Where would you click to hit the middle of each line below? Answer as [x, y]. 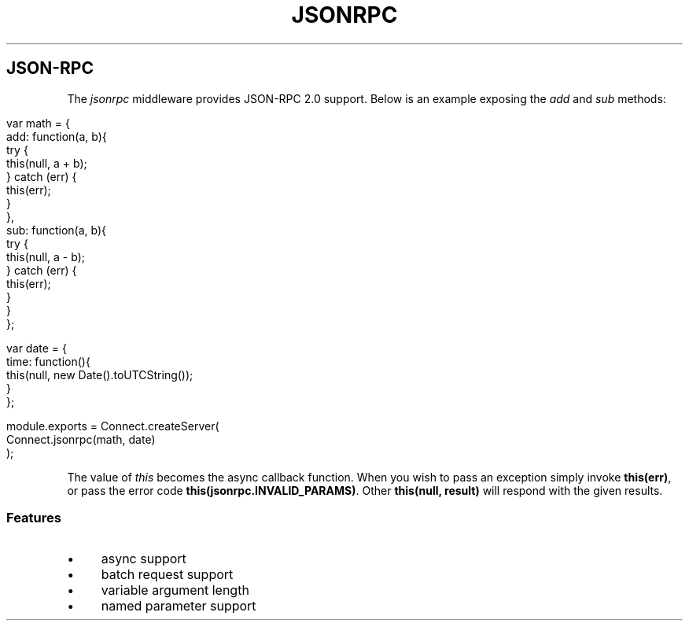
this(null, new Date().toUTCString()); [100, 374]
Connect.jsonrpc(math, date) [81, 439]
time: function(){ [48, 361]
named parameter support [179, 606]
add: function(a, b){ [57, 136]
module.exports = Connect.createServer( [113, 426]
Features [34, 517]
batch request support [167, 575]
